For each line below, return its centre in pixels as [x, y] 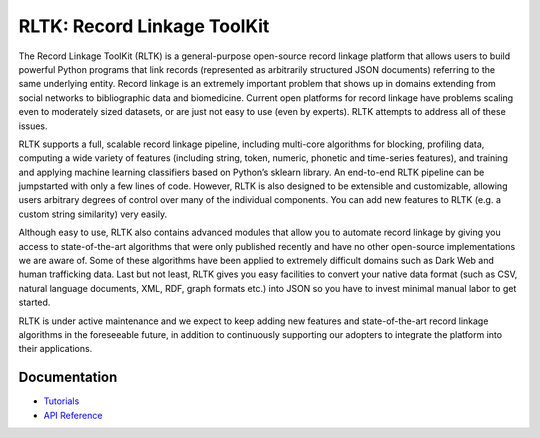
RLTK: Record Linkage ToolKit [144, 26]
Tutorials [61, 401]
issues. [33, 126]
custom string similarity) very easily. [93, 214]
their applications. [55, 349]
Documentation [68, 377]
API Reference [73, 415]
